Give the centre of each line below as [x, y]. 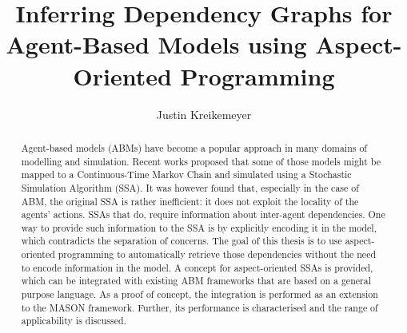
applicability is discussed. [74, 321]
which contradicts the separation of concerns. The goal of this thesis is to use [182, 241]
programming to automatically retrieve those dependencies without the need [217, 254]
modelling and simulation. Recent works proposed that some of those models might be [201, 161]
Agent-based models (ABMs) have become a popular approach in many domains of [194, 147]
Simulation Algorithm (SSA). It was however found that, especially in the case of [190, 187]
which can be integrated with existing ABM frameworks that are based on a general [196, 281]
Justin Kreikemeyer [204, 114]
